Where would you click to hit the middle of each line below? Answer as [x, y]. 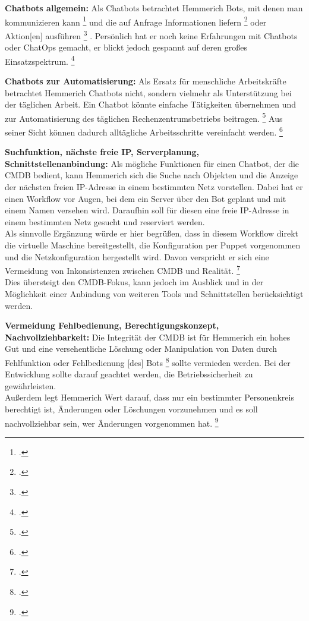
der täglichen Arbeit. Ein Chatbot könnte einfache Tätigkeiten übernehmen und [151, 104]
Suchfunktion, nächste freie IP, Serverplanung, [102, 152]
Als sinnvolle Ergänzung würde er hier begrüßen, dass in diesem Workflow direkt [152, 233]
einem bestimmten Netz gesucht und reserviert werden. [105, 221]
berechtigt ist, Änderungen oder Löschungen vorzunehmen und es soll [131, 409]
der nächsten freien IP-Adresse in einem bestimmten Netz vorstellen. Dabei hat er [154, 187]
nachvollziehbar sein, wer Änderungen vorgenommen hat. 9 [112, 422]
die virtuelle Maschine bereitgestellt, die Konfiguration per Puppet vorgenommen [153, 245]
